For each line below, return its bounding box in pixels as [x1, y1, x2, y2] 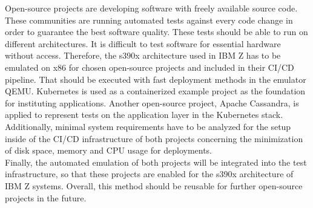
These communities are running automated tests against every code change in [5, 13, 293, 26]
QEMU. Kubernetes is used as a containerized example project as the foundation [5, 85, 306, 97]
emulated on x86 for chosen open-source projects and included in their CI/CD [5, 60, 294, 73]
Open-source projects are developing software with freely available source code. [5, 2, 298, 14]
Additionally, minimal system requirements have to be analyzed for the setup [5, 120, 291, 132]
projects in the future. [5, 191, 87, 204]
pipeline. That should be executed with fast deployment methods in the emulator [5, 73, 306, 85]
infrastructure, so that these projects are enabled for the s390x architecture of [5, 167, 294, 180]
